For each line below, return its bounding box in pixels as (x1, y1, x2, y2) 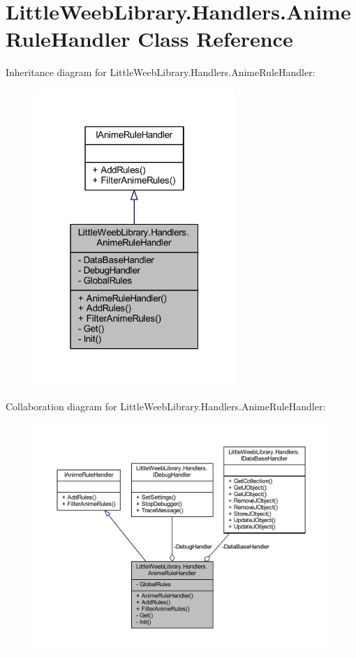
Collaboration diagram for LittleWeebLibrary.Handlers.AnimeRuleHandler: (6, 398, 326, 413)
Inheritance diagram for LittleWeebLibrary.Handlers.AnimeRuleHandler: (6, 65, 316, 80)
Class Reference (138, 24, 293, 53)
